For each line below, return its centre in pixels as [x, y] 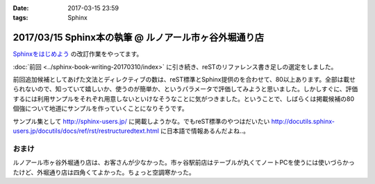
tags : [20, 18]
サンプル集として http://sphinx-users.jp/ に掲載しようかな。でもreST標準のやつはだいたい [141, 121]
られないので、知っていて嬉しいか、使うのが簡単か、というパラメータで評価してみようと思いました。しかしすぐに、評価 [185, 89]
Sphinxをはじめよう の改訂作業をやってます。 [78, 54]
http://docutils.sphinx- [303, 121]
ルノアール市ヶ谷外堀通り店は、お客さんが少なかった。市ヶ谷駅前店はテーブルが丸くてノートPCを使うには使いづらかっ [184, 163]
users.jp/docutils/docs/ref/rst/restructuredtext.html [86, 131]
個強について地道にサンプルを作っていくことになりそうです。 [101, 109]
